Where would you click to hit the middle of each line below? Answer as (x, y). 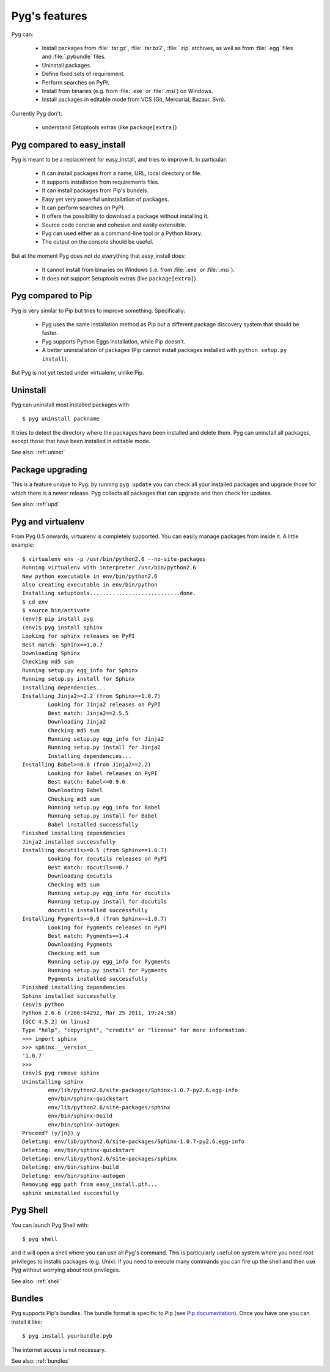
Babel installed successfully (93, 824)
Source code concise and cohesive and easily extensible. (114, 225)
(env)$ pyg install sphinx (63, 627)
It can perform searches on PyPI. (83, 208)
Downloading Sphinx (51, 653)
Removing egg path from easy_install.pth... (90, 1184)
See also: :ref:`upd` (35, 504)
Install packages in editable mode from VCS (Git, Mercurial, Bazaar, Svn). (134, 99)
